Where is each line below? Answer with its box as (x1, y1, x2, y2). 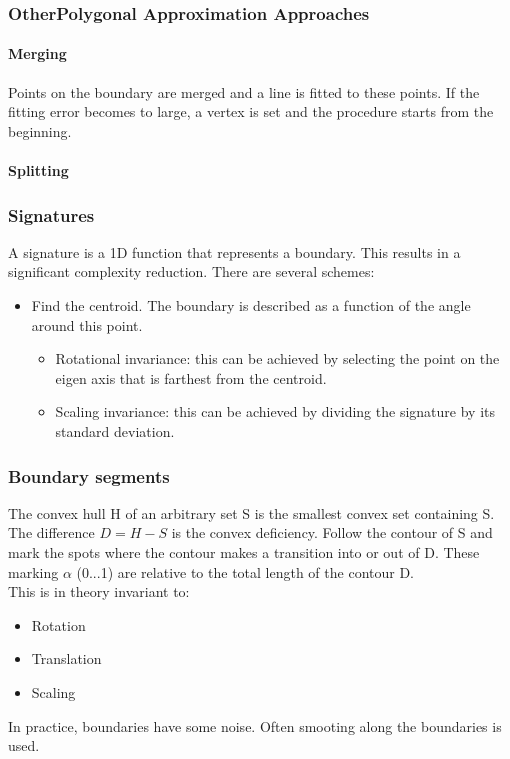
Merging (8, 43, 67, 64)
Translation (31, 648, 102, 669)
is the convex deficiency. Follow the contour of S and (171, 522, 493, 543)
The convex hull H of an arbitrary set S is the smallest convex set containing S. (8, 502, 495, 523)
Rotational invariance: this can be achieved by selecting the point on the (55, 348, 500, 369)
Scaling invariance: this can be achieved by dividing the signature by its (55, 401, 495, 422)
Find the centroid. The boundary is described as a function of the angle (31, 295, 471, 316)
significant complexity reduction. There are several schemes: (8, 261, 375, 282)
